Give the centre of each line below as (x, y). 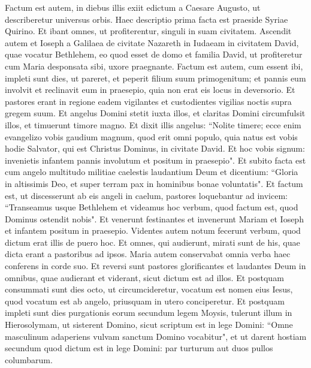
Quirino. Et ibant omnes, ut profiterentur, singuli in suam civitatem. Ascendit (148, 31)
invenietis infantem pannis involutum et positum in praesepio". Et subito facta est (155, 160)
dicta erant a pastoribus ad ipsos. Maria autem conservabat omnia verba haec (148, 254)
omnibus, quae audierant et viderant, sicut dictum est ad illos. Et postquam (144, 277)
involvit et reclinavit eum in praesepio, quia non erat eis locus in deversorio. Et (150, 90)
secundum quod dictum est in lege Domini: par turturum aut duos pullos (139, 348)
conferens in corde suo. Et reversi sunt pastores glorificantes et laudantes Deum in (155, 266)
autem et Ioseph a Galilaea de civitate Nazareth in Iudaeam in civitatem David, (152, 42)
